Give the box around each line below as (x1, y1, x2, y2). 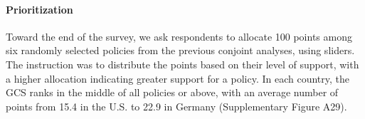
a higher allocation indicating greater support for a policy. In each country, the (6, 71, 349, 86)
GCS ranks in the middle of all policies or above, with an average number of (6, 85, 339, 100)
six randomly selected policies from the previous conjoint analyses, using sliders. (6, 43, 355, 58)
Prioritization (6, 1, 73, 16)
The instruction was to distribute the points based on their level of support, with (6, 56, 359, 71)
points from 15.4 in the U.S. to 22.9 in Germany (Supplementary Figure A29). (6, 98, 347, 113)
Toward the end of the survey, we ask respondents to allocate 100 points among (6, 29, 352, 43)
